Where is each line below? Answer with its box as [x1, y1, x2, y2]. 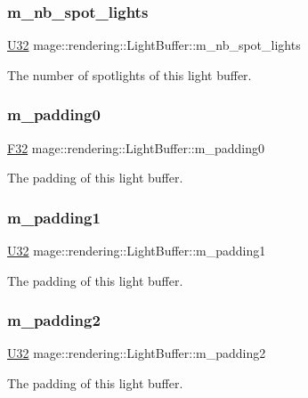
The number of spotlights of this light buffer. [7, 65, 252, 84]
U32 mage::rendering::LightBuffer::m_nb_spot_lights [7, 36, 301, 54]
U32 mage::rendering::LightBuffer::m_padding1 [7, 241, 266, 260]
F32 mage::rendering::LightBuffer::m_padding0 [7, 138, 264, 157]
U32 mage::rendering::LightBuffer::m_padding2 [7, 344, 266, 362]
